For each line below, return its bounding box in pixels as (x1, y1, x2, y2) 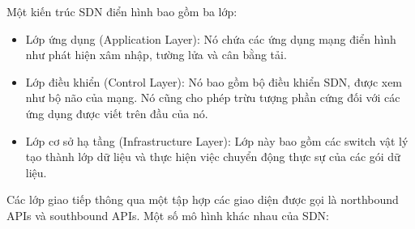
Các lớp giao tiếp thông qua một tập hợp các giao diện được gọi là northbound (6, 191, 399, 208)
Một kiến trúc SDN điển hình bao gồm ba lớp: (6, 3, 237, 19)
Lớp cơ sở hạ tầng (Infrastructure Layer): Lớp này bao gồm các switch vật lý (25, 132, 409, 149)
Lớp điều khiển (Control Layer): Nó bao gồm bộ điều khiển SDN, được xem (25, 73, 403, 90)
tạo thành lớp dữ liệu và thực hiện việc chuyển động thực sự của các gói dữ (25, 148, 400, 165)
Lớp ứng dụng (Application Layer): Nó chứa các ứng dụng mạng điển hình (25, 30, 396, 47)
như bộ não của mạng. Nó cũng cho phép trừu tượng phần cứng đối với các (25, 89, 400, 106)
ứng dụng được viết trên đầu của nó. (25, 104, 208, 121)
